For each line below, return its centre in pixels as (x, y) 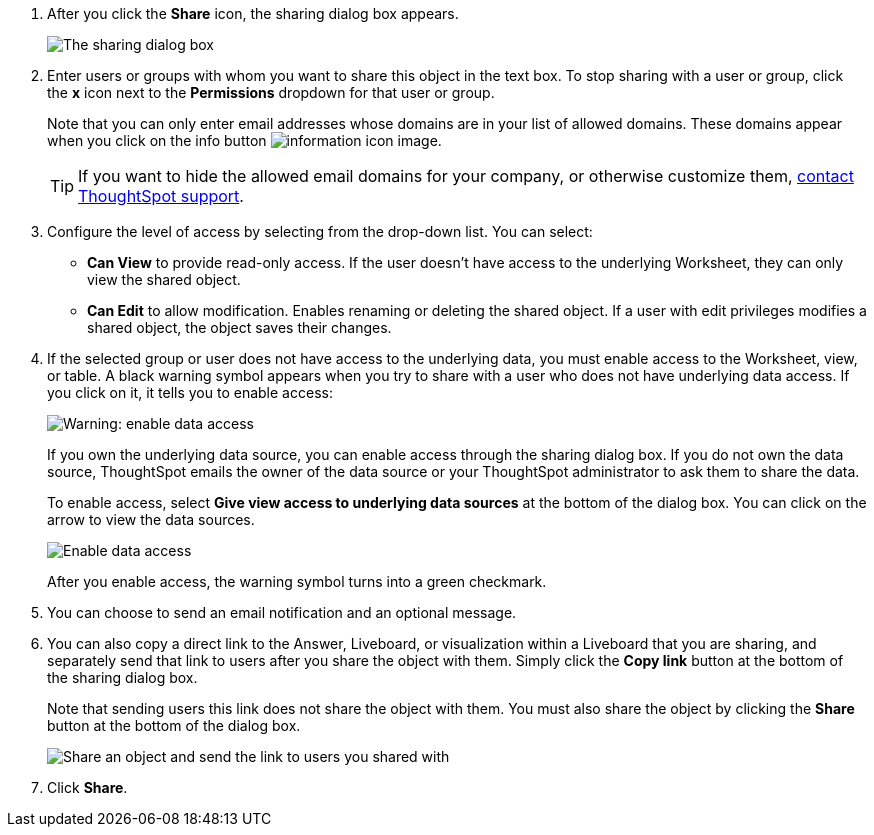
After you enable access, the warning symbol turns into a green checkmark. (297, 581)
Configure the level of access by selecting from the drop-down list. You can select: (320, 231)
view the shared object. (164, 279)
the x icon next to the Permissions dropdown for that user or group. (271, 92)
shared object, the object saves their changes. (239, 327)
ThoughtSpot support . (161, 196)
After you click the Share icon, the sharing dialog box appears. (253, 13)
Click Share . (87, 787)
